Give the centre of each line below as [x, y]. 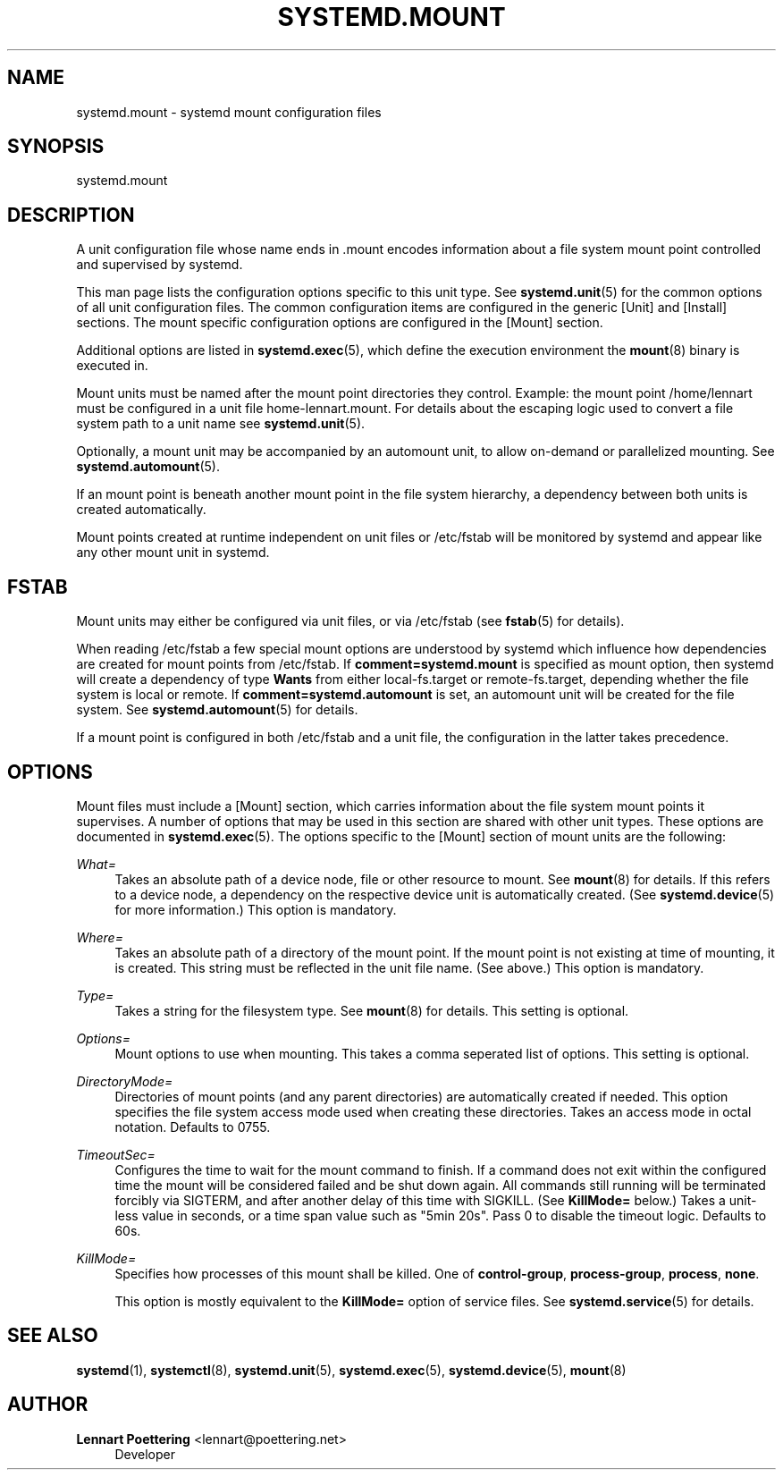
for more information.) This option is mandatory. [256, 909]
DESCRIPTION [71, 215]
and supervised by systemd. [160, 265]
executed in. [112, 366]
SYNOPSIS [56, 147]
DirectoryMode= [125, 1081]
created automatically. [141, 510]
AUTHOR [48, 1405]
